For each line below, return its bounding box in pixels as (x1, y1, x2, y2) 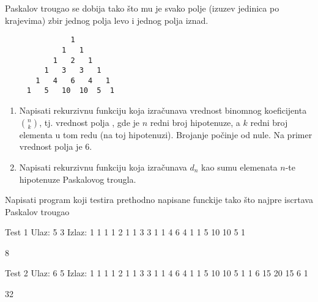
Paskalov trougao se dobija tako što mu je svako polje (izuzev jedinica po (5, 2, 279, 14)
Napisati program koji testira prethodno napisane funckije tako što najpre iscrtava (5, 193, 313, 206)
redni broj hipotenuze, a (150, 116, 240, 128)
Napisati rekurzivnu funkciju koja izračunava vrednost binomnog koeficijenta (19, 104, 307, 117)
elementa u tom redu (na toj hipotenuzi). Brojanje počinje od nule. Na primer (19, 128, 312, 141)
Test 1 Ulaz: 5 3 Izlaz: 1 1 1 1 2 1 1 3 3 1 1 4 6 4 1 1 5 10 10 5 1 (5, 226, 246, 238)
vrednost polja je (19, 140, 83, 153)
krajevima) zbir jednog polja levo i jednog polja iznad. (5, 13, 209, 26)
